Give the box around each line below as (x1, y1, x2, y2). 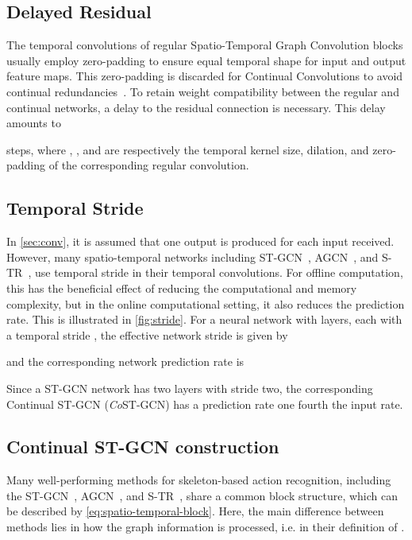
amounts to (6, 115, 61, 131)
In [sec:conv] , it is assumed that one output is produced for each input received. (6, 233, 395, 250)
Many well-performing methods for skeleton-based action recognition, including (6, 472, 391, 488)
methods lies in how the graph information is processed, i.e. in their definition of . (6, 519, 405, 535)
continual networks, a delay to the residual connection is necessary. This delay (6, 99, 386, 115)
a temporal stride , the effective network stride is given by (6, 326, 288, 343)
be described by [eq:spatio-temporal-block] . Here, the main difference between (6, 503, 384, 519)
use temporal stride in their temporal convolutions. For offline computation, (34, 264, 403, 281)
